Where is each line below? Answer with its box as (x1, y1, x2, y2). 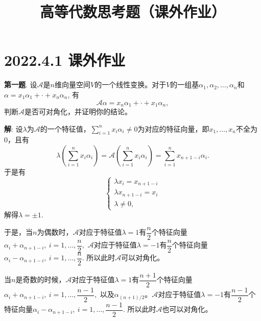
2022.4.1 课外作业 (4, 50, 126, 70)
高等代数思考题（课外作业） (39, 1, 226, 22)
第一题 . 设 (4, 79, 37, 90)
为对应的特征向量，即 (137, 123, 209, 134)
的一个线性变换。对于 (94, 79, 167, 90)
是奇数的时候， (15, 274, 66, 285)
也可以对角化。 (162, 304, 212, 314)
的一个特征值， (40, 123, 90, 134)
